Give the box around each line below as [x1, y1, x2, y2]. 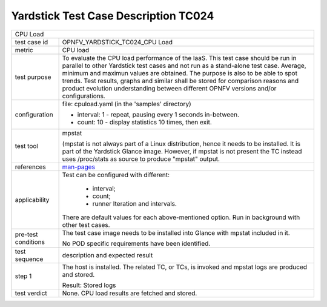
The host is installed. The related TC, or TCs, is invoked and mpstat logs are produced [62, 263, 308, 271]
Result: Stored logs [62, 281, 116, 289]
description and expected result [62, 251, 153, 259]
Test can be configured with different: [62, 170, 170, 179]
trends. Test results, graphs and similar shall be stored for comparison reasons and [62, 76, 299, 85]
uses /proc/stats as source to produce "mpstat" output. [62, 155, 220, 163]
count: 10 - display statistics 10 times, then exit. [77, 118, 212, 126]
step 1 [15, 272, 32, 280]
